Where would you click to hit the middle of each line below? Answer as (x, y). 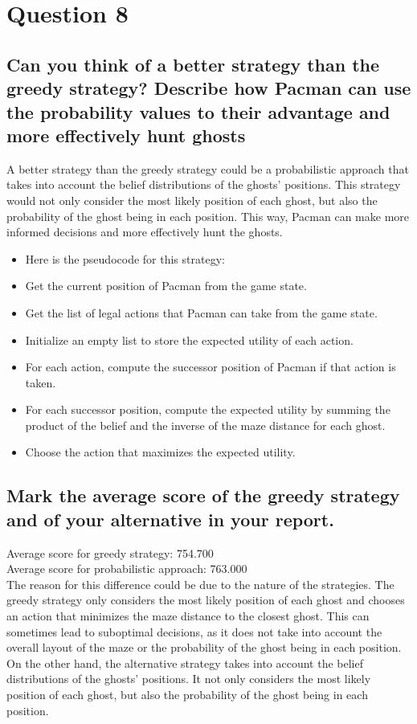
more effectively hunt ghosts (126, 135)
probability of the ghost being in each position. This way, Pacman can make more (208, 216)
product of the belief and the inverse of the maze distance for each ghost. (205, 425)
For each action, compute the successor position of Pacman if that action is (211, 367)
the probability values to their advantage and (198, 111)
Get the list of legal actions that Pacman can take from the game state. (201, 312)
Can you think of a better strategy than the (193, 64)
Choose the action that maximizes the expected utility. (160, 452)
